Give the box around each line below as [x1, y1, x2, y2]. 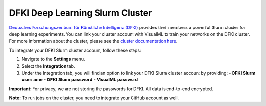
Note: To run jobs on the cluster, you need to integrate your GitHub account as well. [9, 95, 179, 101]
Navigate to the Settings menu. [21, 56, 85, 62]
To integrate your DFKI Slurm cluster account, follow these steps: [9, 47, 141, 53]
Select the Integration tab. [21, 63, 75, 69]
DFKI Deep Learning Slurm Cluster [9, 7, 152, 18]
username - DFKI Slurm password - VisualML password [21, 77, 138, 83]
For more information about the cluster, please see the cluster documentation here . [9, 38, 178, 44]
